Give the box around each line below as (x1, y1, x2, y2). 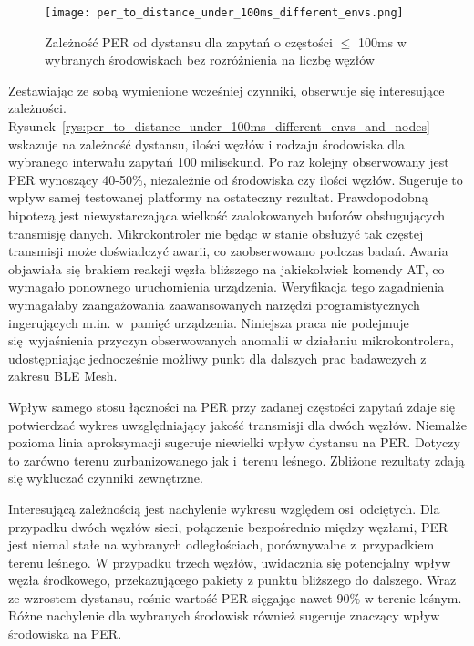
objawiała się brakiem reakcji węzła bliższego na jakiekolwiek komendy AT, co (8, 259, 445, 278)
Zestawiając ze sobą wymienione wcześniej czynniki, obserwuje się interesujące (8, 80, 445, 99)
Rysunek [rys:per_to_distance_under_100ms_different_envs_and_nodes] (8, 117, 430, 136)
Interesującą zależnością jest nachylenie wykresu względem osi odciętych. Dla (8, 498, 440, 518)
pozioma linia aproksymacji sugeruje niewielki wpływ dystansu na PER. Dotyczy (8, 433, 460, 452)
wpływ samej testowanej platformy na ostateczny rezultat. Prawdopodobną (8, 188, 428, 207)
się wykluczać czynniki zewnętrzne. (8, 468, 203, 487)
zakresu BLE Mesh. (8, 366, 118, 385)
